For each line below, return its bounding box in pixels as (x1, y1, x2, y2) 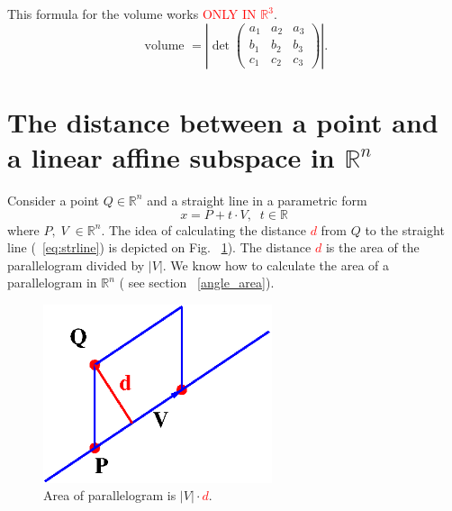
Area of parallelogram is (43, 486, 176, 505)
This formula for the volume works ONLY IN (7, 5, 257, 23)
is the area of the (325, 238, 420, 257)
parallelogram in (7, 273, 97, 292)
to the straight (365, 220, 445, 239)
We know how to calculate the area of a (170, 255, 390, 274)
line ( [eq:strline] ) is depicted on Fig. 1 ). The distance (7, 238, 312, 257)
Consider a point (7, 190, 100, 209)
